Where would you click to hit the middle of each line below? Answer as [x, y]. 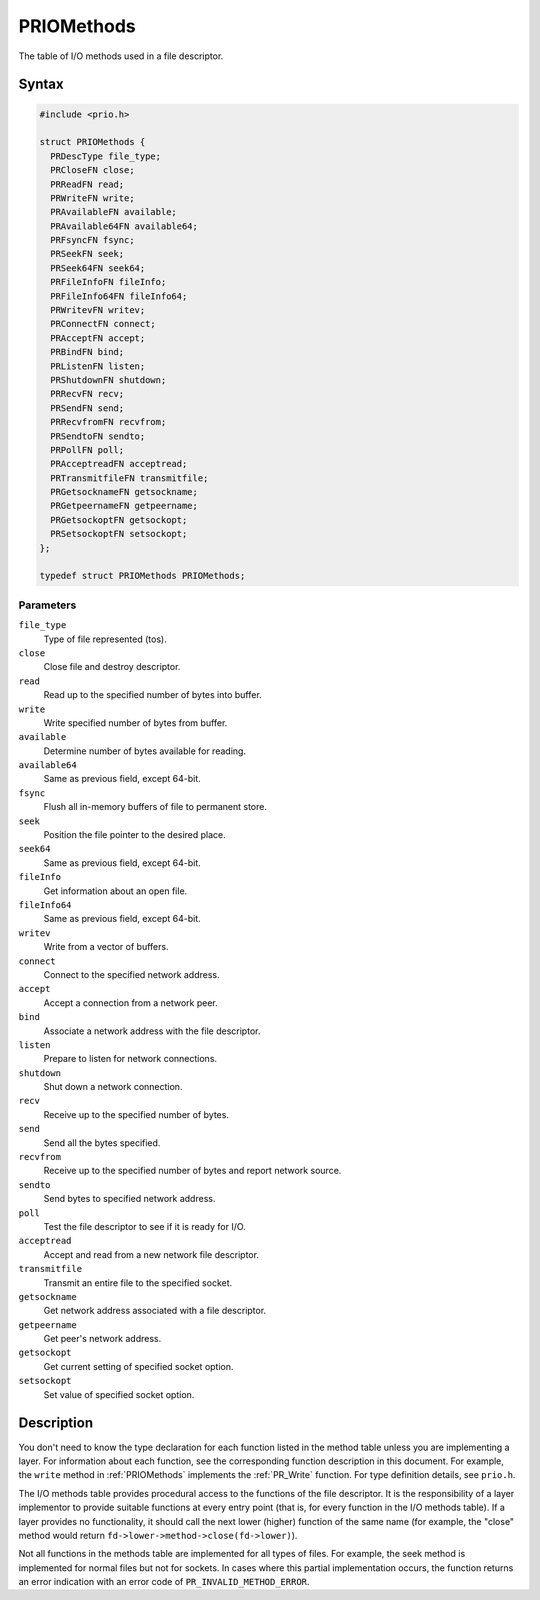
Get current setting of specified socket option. [138, 1366]
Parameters [47, 605]
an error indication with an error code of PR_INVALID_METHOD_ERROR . [164, 1582]
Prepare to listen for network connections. [130, 1059]
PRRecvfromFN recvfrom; [108, 422]
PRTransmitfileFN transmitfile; [129, 478]
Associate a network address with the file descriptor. [152, 1031]
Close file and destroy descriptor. [112, 667]
